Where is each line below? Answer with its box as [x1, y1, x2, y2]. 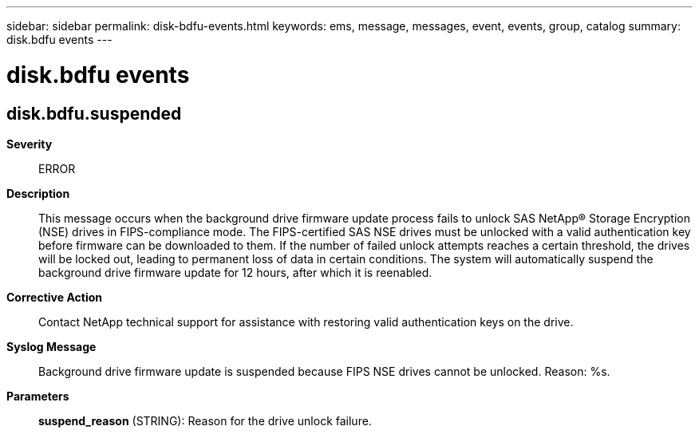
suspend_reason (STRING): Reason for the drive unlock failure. [38, 413, 372, 428]
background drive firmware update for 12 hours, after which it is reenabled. [38, 265, 432, 279]
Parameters [6, 389, 69, 403]
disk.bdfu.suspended [6, 103, 182, 124]
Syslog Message [6, 339, 97, 353]
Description [6, 186, 70, 200]
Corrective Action [6, 290, 102, 304]
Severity [6, 136, 53, 151]
